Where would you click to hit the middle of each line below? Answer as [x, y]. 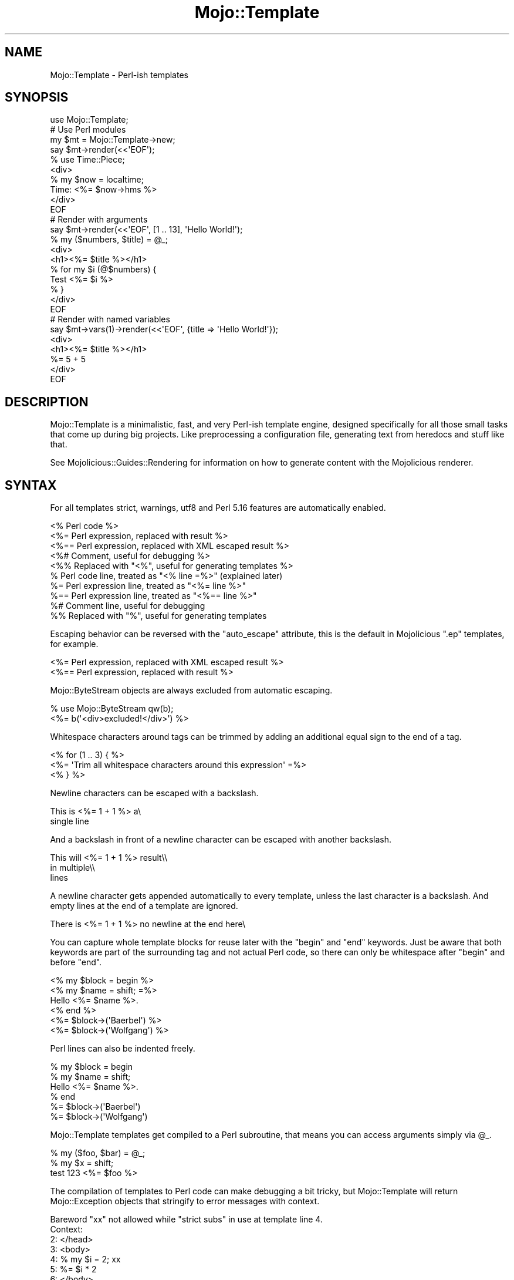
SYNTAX [31, 485]
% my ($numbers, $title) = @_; [109, 240]
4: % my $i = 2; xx [85, 1259]
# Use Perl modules [88, 130]
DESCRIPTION [47, 402]
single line [70, 821]
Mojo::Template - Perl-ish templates [119, 75]
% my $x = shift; [82, 1163]
